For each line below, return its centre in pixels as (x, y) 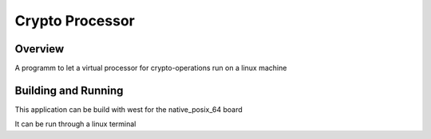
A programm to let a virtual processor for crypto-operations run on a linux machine (151, 68)
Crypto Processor (75, 21)
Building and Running (69, 90)
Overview (40, 49)
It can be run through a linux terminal (75, 124)
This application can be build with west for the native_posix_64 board (129, 109)
